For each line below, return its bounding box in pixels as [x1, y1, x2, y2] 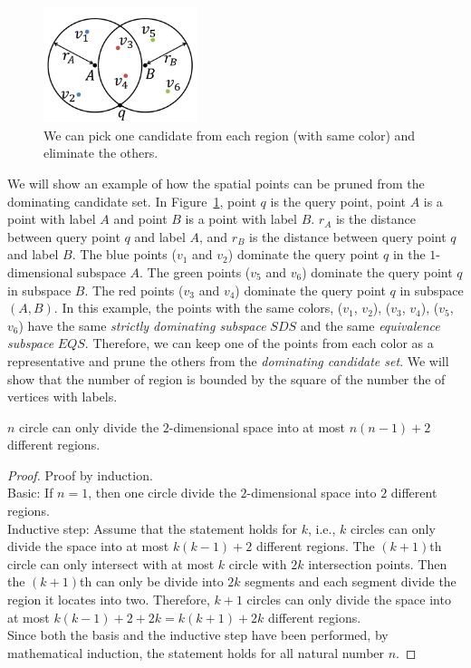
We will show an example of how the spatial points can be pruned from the [7, 173, 425, 192]
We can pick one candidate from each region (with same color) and [43, 125, 416, 144]
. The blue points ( [72, 245, 177, 264]
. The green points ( [139, 262, 251, 281]
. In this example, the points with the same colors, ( [53, 298, 343, 317]
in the [392, 245, 426, 264]
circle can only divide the [19, 417, 159, 436]
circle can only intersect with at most [7, 554, 215, 573]
